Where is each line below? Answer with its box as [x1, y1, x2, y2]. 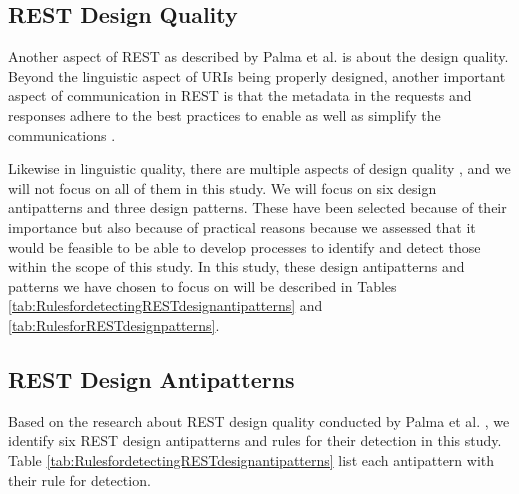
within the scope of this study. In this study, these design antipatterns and [8, 256, 465, 277]
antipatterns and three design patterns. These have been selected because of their [8, 197, 507, 218]
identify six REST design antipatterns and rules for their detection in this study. [8, 430, 502, 451]
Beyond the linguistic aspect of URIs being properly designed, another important [8, 65, 506, 86]
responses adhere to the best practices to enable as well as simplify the [8, 104, 441, 125]
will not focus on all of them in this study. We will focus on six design [8, 177, 437, 198]
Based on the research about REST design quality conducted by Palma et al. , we [8, 410, 510, 431]
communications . [8, 124, 116, 145]
